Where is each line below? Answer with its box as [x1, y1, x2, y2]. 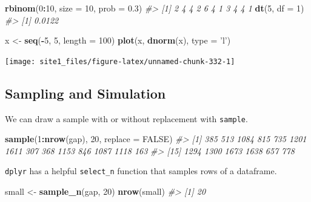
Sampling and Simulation [5, 83, 166, 102]
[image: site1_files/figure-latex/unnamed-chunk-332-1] [5, 57, 235, 66]
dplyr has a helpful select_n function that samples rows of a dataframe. [5, 165, 277, 177]
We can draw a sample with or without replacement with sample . [5, 112, 248, 125]
